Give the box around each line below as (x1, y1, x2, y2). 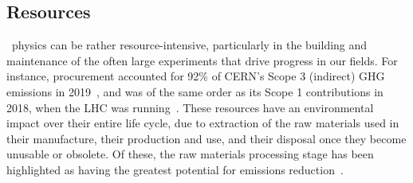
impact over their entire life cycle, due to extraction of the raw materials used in (6, 115, 399, 131)
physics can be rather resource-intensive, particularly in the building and (11, 37, 368, 53)
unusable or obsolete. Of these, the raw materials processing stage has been (6, 146, 374, 162)
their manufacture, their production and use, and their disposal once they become (6, 130, 407, 146)
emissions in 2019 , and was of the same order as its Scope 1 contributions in (6, 83, 383, 99)
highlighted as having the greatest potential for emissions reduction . (6, 161, 344, 177)
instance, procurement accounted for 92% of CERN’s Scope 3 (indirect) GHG (6, 68, 385, 84)
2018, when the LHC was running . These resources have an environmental (6, 99, 374, 115)
